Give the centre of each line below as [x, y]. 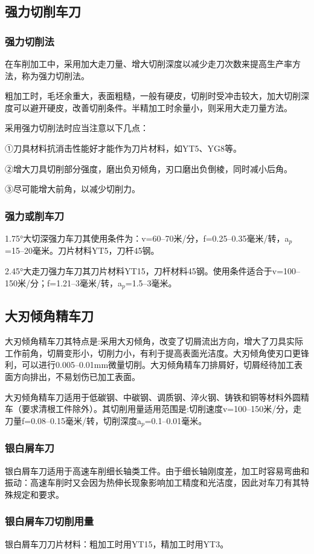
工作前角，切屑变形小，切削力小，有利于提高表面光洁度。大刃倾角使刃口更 [153, 353]
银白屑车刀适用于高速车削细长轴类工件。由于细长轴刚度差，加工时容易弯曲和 [157, 470]
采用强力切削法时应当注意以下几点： [77, 128]
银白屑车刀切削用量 [50, 521]
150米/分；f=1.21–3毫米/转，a [64, 282]
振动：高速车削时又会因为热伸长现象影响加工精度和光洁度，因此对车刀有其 [153, 482]
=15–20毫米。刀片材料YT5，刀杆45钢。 [82, 250]
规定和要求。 [38, 494]
